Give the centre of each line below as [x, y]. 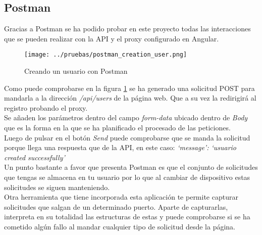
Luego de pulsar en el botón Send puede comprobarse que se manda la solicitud [127, 137]
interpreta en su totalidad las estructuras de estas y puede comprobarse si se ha [127, 217]
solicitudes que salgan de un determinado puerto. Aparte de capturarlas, [116, 206]
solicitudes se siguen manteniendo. [57, 187]
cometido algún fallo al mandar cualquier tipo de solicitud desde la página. [120, 226]
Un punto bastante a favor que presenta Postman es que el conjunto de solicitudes [131, 167]
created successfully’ [35, 157]
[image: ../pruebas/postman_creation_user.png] [106, 55]
